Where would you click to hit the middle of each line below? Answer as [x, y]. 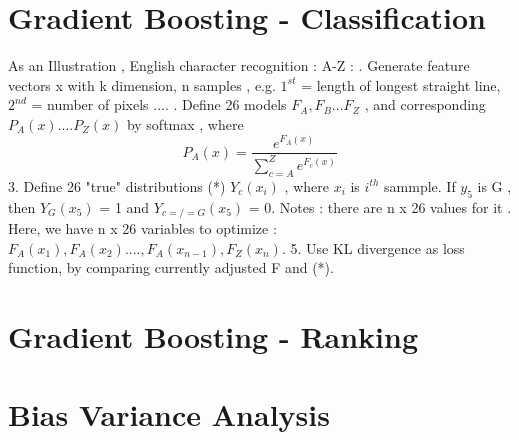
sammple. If [420, 185]
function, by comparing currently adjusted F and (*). [171, 267]
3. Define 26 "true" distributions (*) [117, 185]
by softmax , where [185, 123]
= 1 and [124, 206]
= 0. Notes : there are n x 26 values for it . [380, 206]
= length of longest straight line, [401, 84]
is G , [494, 185]
